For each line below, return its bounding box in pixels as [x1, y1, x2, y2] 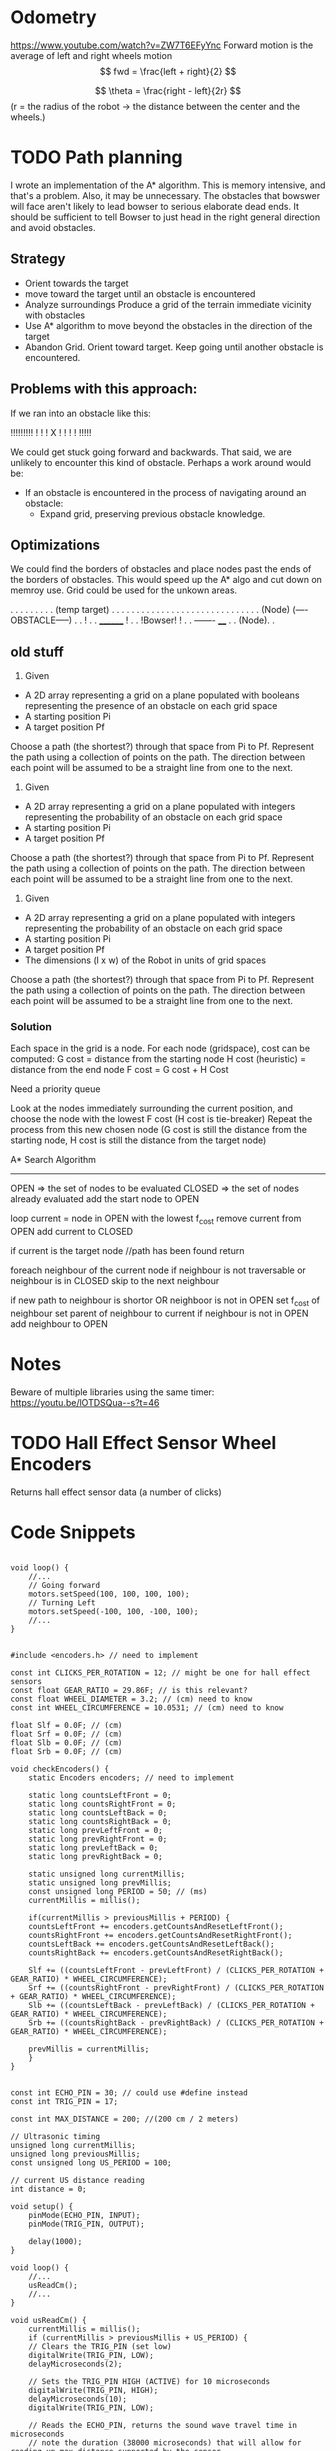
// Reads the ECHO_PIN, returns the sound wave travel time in [28, 2420, 298, 2430]
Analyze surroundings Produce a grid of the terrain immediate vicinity [24, 298, 312, 310]
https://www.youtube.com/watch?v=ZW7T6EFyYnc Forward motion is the [10, 39, 314, 51]
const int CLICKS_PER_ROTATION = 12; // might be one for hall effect [10, 1667, 311, 1678]
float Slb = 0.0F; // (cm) [10, 1737, 123, 1748]
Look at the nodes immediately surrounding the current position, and [10, 1102, 293, 1115]
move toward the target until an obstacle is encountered [24, 287, 256, 300]
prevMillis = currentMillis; [28, 2044, 150, 2054]
